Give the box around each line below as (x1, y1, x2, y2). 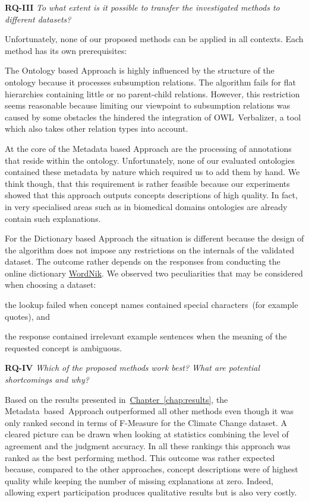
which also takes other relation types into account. (5, 122, 188, 135)
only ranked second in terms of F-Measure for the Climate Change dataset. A (5, 416, 288, 428)
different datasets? (5, 12, 71, 25)
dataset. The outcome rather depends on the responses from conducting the (5, 255, 280, 268)
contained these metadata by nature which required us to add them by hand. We (5, 166, 300, 178)
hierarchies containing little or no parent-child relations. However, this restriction (5, 87, 300, 100)
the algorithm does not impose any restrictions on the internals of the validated (5, 243, 295, 256)
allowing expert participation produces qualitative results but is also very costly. (5, 486, 297, 498)
